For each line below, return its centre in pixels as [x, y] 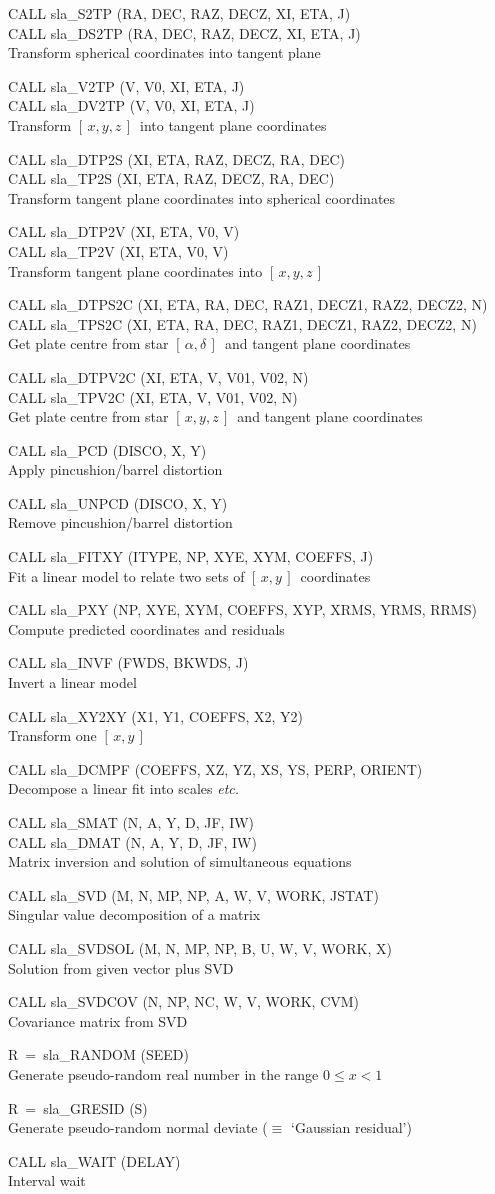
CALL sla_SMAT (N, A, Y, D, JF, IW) [131, 822]
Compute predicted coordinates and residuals [146, 628]
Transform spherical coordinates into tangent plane [164, 52]
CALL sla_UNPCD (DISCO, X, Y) [118, 502]
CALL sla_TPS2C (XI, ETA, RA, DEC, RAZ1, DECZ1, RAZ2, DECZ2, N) [242, 323]
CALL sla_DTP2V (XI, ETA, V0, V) [124, 231]
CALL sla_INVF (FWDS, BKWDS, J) [128, 662]
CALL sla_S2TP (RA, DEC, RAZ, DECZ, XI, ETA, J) [179, 13]
